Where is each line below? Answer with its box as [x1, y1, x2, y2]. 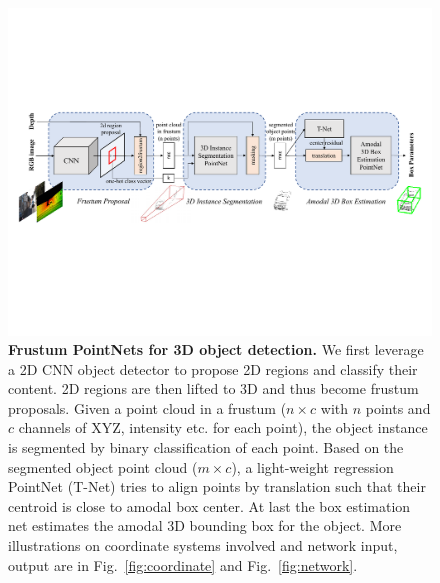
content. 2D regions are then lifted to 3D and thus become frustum [8, 378, 419, 399]
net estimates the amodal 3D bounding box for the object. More [8, 515, 402, 536]
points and [365, 397, 431, 418]
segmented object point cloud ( [8, 456, 198, 477]
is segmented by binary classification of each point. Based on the [8, 437, 404, 458]
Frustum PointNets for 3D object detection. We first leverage [8, 339, 424, 360]
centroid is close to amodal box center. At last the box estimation [8, 495, 411, 516]
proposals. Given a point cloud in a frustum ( [8, 397, 287, 418]
